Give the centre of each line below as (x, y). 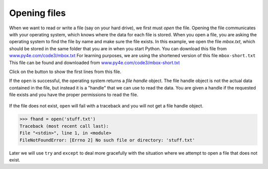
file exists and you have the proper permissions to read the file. (74, 95)
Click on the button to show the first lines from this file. (65, 72)
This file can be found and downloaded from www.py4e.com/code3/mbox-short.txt (95, 63)
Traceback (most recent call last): (64, 126)
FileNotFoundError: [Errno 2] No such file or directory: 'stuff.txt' (107, 140)
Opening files (37, 13)
